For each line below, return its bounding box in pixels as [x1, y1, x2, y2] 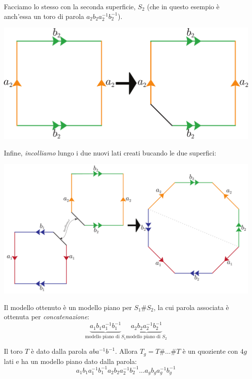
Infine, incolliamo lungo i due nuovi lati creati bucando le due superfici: [4, 147, 217, 157]
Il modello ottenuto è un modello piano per [4, 302, 132, 312]
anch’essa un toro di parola [4, 11, 84, 21]
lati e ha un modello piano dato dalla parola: [4, 356, 137, 366]
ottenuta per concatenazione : [4, 311, 90, 322]
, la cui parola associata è [154, 302, 229, 312]
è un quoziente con [182, 346, 238, 356]
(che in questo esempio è [147, 1, 220, 11]
